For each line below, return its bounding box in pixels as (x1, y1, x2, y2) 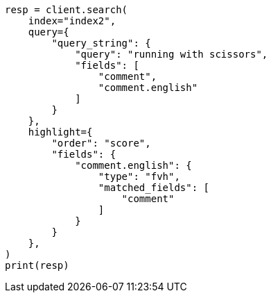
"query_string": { (51, 38, 151, 49)
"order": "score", (51, 138, 151, 149)
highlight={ (28, 126, 93, 138)
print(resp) (5, 260, 69, 271)
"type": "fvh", (98, 171, 180, 182)
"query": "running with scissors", (75, 49, 268, 60)
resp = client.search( (5, 4, 128, 15)
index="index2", (28, 15, 116, 26)
